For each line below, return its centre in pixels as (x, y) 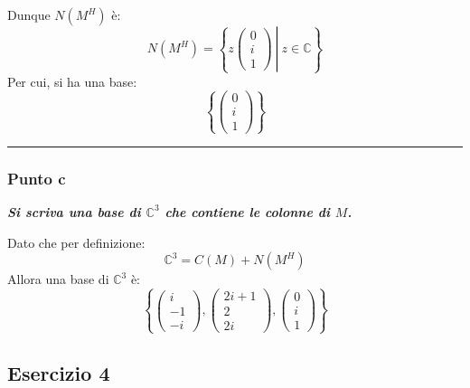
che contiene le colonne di (247, 211)
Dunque (29, 14)
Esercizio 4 (59, 372)
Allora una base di (58, 279)
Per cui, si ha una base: (72, 81)
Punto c (37, 178)
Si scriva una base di (74, 211)
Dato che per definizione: (76, 242)
